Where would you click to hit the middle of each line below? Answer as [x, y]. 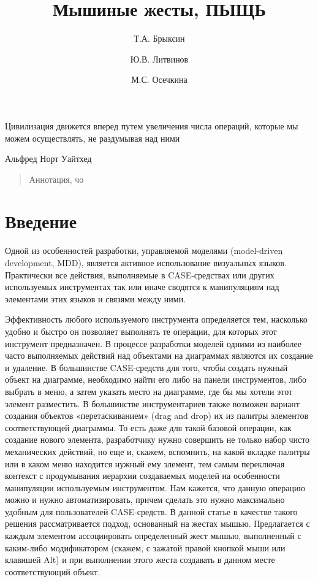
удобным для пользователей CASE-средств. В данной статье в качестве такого [151, 511]
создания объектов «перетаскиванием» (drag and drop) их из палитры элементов [157, 415]
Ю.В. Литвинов [159, 59]
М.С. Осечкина [159, 79]
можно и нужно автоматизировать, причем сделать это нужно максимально [145, 500]
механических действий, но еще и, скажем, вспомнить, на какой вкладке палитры [157, 451]
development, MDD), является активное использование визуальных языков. [146, 262]
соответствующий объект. [53, 571]
